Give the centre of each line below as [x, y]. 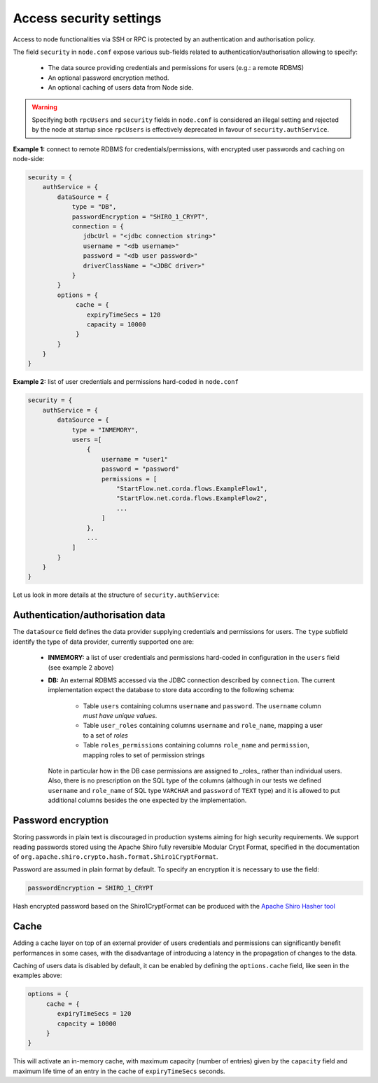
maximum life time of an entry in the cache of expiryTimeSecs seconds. [119, 1071]
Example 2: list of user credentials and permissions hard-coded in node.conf [126, 382]
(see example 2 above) [81, 667]
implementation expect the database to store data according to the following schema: [171, 690]
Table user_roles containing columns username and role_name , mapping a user [203, 726]
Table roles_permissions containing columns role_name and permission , [196, 745]
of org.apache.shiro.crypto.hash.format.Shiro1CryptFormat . [115, 856]
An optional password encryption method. [108, 78]
